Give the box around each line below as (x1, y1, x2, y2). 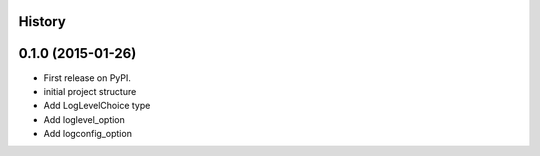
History (18, 13, 67, 30)
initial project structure (43, 85, 137, 97)
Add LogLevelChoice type (43, 100, 151, 112)
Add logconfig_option (43, 128, 132, 140)
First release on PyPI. (43, 71, 132, 84)
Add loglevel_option (43, 113, 125, 125)
